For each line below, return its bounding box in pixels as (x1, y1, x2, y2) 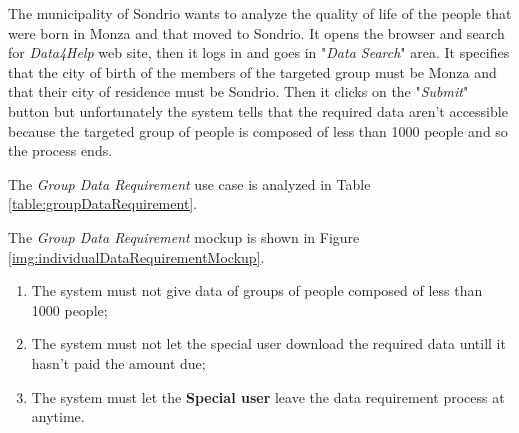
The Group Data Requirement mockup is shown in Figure (8, 226, 360, 247)
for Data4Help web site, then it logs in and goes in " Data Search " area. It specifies (8, 42, 510, 63)
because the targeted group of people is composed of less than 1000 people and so (8, 120, 508, 141)
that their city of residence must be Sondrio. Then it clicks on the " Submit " (8, 81, 469, 102)
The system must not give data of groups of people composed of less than (31, 280, 483, 301)
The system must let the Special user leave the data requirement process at (31, 386, 505, 407)
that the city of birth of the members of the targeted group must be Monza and (8, 61, 497, 82)
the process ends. (8, 140, 113, 161)
